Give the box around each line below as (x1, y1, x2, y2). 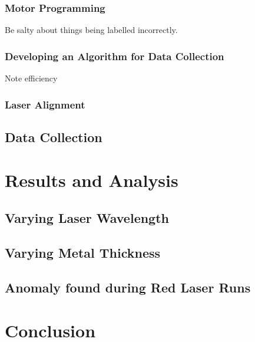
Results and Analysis (5, 168, 178, 192)
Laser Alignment (5, 97, 85, 111)
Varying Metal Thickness (5, 243, 161, 261)
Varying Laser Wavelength (5, 209, 170, 227)
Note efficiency (5, 72, 58, 84)
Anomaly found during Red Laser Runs (5, 278, 251, 296)
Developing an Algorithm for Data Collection (5, 48, 224, 63)
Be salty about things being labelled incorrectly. (5, 24, 178, 36)
